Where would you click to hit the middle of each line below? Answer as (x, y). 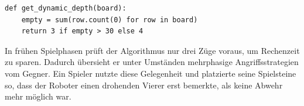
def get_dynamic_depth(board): (66, 8)
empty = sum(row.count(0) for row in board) (110, 20)
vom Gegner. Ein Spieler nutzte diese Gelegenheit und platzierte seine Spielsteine (151, 73)
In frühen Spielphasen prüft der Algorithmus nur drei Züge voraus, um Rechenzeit (152, 50)
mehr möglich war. (38, 96)
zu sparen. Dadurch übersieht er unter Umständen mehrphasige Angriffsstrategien (152, 62)
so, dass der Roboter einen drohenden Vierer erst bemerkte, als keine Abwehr (144, 85)
